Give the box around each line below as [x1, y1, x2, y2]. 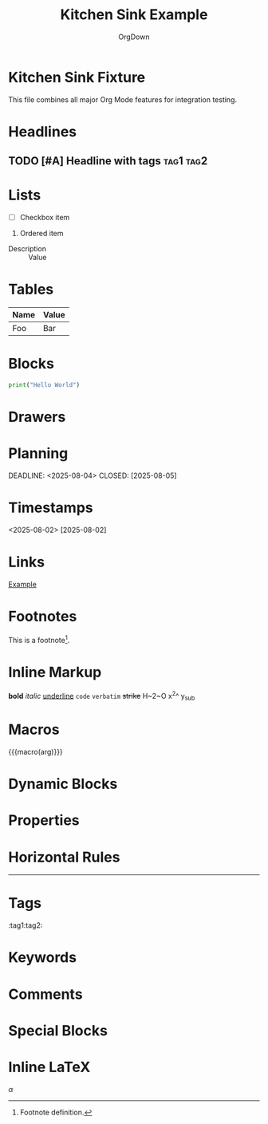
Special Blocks [8, 1021, 108, 1039]
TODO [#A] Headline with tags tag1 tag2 [8, 154, 208, 168]
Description [8, 244, 46, 254]
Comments [8, 985, 83, 1003]
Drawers [8, 408, 66, 426]
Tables [8, 281, 54, 298]
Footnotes [8, 608, 77, 625]
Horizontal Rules [8, 848, 120, 866]
